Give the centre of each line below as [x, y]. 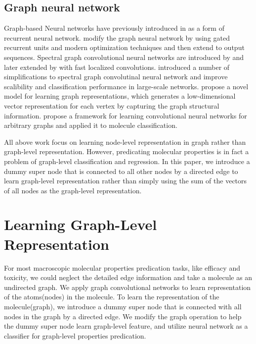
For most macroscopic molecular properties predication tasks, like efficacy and [122, 267]
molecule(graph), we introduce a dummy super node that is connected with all [123, 306]
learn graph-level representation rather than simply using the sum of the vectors [126, 181]
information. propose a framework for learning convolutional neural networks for [126, 115]
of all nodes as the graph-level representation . [73, 190]
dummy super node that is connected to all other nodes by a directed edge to [121, 171]
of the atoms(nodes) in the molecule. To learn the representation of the [112, 297]
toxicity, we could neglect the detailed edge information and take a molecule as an [128, 277]
